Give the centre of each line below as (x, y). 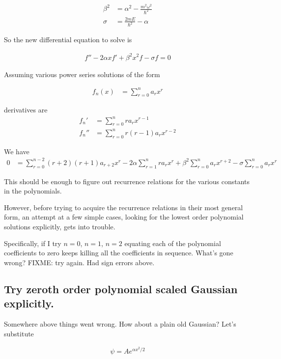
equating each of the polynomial (173, 243)
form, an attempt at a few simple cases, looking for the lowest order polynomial (124, 217)
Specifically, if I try (33, 243)
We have (17, 151)
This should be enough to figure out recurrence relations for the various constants (127, 181)
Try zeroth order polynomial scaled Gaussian (121, 289)
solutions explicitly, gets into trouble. (60, 226)
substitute (19, 333)
